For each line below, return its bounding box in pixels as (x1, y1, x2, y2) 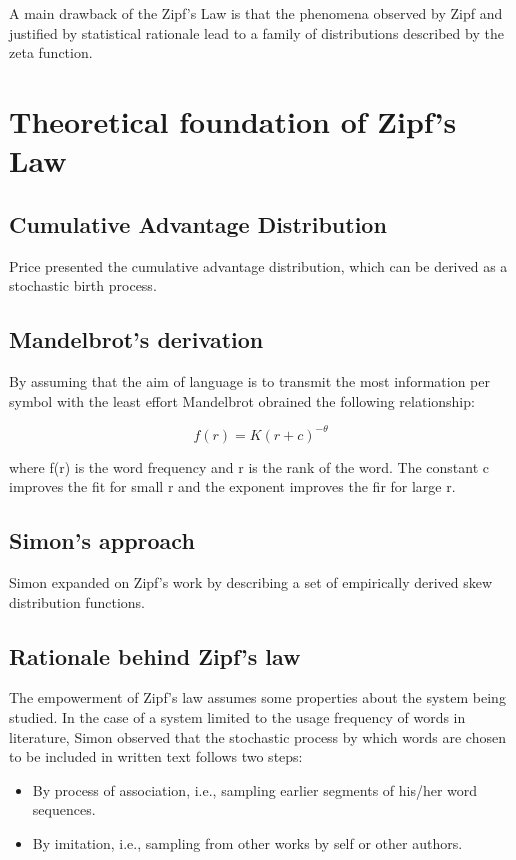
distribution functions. (9, 591, 145, 612)
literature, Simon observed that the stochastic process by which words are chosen (9, 726, 506, 747)
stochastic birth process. (9, 275, 157, 296)
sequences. (32, 799, 96, 820)
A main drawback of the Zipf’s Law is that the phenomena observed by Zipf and (9, 3, 503, 23)
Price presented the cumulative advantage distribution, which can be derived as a (9, 255, 508, 276)
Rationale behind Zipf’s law (9, 640, 301, 671)
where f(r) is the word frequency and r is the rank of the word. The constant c (9, 456, 489, 477)
